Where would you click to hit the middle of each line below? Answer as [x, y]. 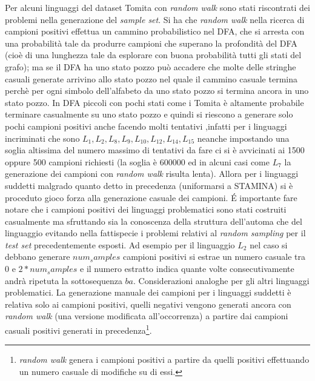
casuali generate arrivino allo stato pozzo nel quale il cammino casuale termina [151, 78]
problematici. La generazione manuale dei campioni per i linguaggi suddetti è [148, 292]
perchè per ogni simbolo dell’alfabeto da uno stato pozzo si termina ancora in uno [157, 91]
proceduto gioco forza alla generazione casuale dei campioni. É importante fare [151, 197]
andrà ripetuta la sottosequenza [64, 280]
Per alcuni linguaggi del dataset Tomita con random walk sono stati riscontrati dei [157, 7]
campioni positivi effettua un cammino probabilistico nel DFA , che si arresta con [155, 31]
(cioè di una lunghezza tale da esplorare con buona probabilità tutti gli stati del [153, 55]
